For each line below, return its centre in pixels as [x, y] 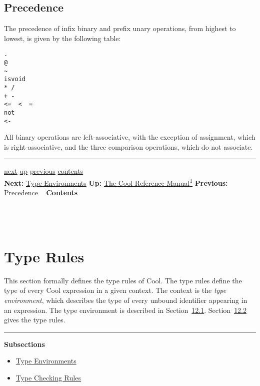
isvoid [15, 79]
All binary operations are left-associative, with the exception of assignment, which [130, 137]
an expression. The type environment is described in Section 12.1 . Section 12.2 [125, 310]
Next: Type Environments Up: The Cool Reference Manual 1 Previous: [116, 182]
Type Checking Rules [48, 377]
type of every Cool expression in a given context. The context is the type [115, 290]
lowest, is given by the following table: [62, 38]
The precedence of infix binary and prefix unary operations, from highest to [120, 28]
